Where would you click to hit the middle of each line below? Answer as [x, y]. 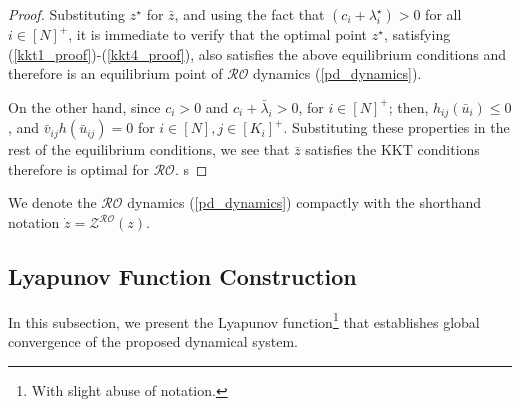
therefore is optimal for [78, 168]
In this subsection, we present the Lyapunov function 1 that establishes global [244, 320]
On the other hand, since [84, 106]
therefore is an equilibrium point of [115, 73]
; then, [408, 106]
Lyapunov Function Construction [182, 276]
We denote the [52, 202]
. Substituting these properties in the [396, 127]
